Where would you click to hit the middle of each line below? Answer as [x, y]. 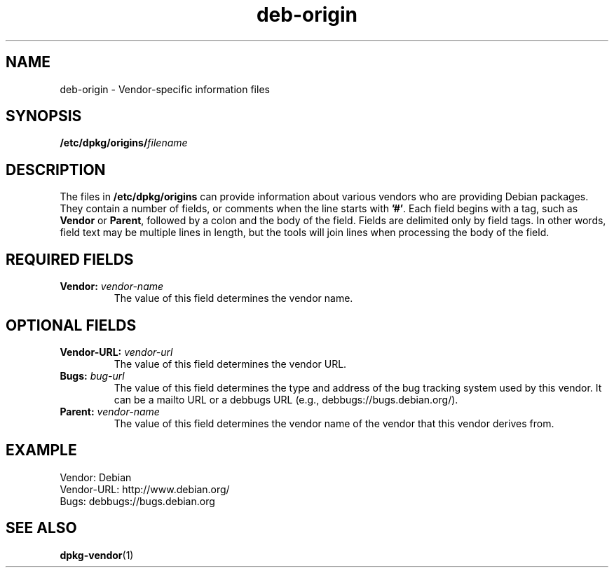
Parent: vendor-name [110, 411]
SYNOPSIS [44, 116]
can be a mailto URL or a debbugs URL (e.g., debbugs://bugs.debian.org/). [286, 399]
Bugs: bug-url [92, 375]
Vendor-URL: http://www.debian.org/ [145, 489]
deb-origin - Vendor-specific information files [165, 89]
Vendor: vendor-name [112, 286]
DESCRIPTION [56, 170]
